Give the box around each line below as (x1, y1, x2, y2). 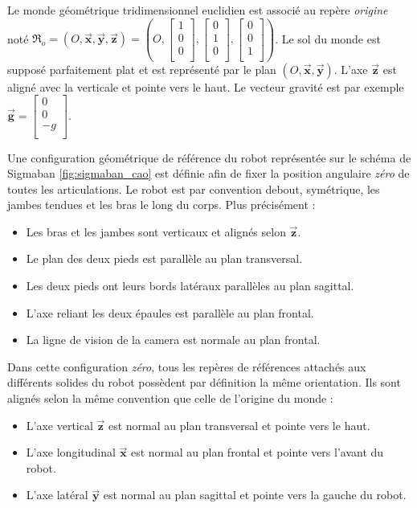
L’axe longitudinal (26, 444, 116, 461)
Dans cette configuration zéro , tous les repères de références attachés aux (7, 358, 366, 375)
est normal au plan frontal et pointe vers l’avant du (130, 444, 384, 461)
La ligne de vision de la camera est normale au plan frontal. (26, 331, 321, 348)
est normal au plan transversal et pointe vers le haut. (108, 416, 370, 433)
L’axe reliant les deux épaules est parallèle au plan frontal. (26, 304, 314, 321)
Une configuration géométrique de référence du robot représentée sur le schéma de (7, 149, 411, 166)
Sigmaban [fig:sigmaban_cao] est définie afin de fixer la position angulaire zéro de (7, 165, 410, 182)
